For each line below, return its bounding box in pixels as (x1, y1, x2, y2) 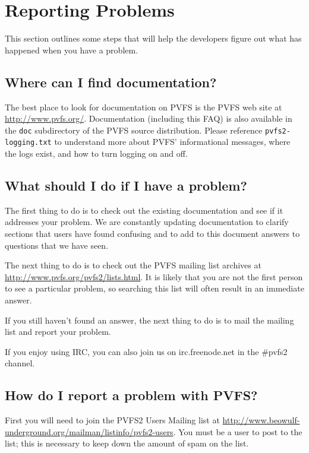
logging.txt (5, 138, 52, 147)
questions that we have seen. (5, 239, 109, 251)
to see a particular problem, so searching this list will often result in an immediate (5, 282, 304, 294)
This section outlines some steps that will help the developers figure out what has (5, 32, 302, 45)
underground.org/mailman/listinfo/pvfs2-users (5, 425, 174, 438)
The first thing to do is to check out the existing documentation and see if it (5, 204, 283, 216)
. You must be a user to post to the (173, 425, 302, 438)
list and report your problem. (5, 325, 111, 338)
